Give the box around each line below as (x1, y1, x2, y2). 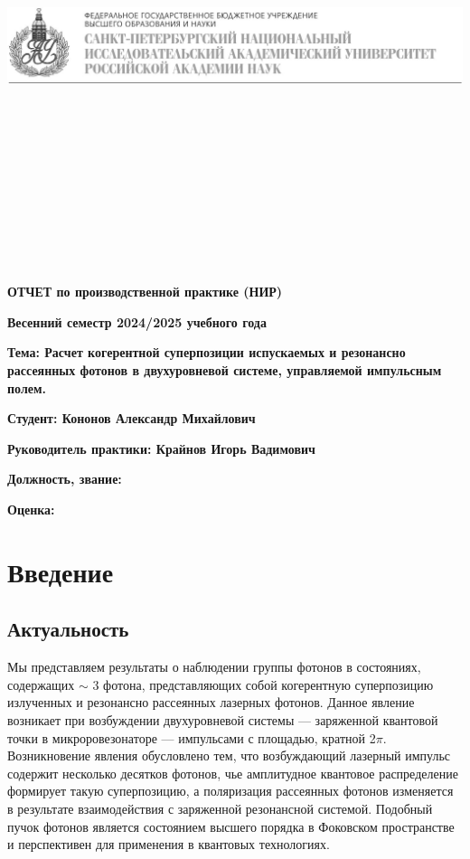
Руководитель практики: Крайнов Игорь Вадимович (7, 439, 315, 458)
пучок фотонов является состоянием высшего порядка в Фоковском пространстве (7, 817, 455, 835)
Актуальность (7, 615, 129, 643)
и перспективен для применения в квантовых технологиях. (7, 835, 330, 854)
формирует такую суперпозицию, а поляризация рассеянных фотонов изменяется (7, 781, 454, 800)
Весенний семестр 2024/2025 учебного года (7, 312, 267, 331)
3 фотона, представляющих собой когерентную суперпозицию (92, 675, 434, 694)
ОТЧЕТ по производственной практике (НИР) (7, 282, 283, 301)
